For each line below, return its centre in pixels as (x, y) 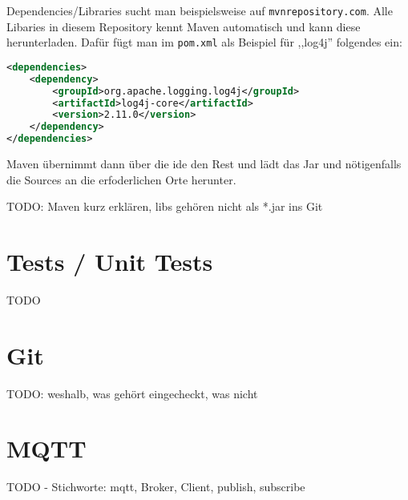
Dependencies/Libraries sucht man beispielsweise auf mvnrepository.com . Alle (200, 10)
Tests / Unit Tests (110, 261)
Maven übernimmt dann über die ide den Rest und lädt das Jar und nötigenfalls (204, 164)
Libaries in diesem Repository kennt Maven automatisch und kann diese (184, 26)
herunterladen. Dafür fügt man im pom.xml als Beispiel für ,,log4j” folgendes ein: (204, 42)
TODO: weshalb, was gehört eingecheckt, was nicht (132, 393)
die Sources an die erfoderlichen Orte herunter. (121, 179)
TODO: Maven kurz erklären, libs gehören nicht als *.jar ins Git (165, 206)
